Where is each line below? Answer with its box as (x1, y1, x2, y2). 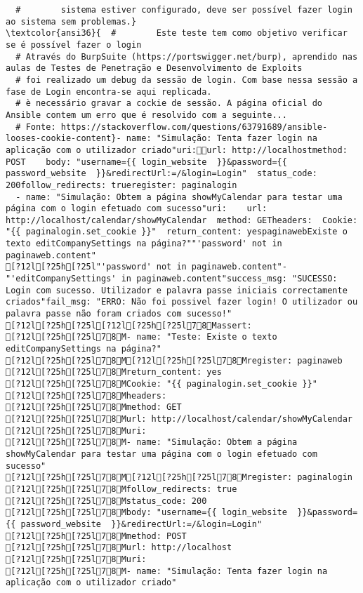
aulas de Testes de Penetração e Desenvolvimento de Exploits (6, 63, 303, 74)
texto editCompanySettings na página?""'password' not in (6, 239, 282, 249)
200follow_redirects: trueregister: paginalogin (6, 180, 237, 190)
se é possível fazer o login (6, 39, 142, 50)
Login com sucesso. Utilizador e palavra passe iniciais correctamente (6, 285, 348, 295)
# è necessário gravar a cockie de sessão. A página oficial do (15, 98, 323, 109)
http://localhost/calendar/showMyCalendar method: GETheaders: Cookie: (6, 215, 358, 225)
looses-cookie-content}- (6, 133, 121, 144)
